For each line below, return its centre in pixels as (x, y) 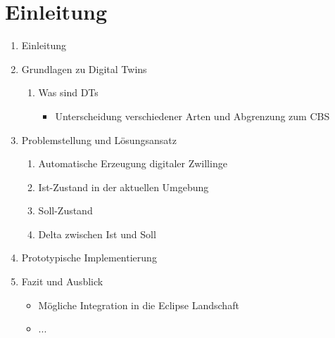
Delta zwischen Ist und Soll (97, 234)
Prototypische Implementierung (89, 258)
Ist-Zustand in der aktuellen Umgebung (124, 187)
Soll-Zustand (65, 210)
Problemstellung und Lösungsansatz (99, 139)
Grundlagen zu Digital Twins (84, 69)
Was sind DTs (68, 92)
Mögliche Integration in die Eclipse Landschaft (139, 305)
